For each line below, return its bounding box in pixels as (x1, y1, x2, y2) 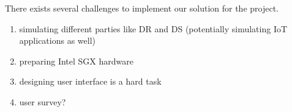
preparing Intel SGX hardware (19, 54, 133, 67)
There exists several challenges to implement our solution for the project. (5, 2, 279, 14)
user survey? (19, 95, 66, 108)
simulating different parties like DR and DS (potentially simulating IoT (19, 22, 288, 35)
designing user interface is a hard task (19, 75, 162, 88)
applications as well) (19, 34, 96, 47)
